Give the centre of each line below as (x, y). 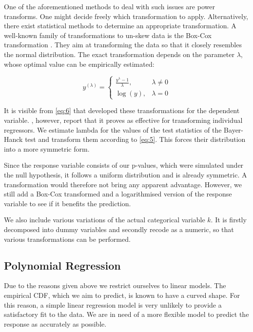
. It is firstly (229, 220)
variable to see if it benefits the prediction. (68, 203)
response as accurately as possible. (55, 323)
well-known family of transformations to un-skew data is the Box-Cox (108, 35)
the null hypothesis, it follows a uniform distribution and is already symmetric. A (126, 174)
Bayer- (234, 129)
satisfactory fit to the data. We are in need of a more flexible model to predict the (126, 314)
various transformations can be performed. (67, 239)
